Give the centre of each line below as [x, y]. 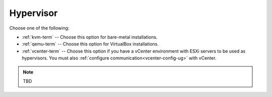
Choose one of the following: [39, 28]
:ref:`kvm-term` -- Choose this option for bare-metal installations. [90, 37]
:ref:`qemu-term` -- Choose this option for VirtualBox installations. [90, 44]
